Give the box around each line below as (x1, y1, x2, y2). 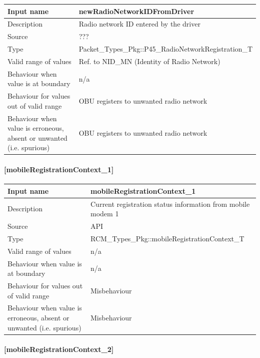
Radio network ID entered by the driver (78, 19, 200, 29)
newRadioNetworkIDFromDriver (78, 6, 194, 16)
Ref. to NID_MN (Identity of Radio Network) (78, 56, 220, 66)
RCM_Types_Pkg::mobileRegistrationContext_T (90, 233, 244, 243)
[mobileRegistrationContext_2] (4, 344, 114, 354)
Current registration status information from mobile (90, 198, 250, 209)
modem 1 (90, 208, 119, 219)
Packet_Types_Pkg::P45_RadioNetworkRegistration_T (78, 44, 252, 54)
